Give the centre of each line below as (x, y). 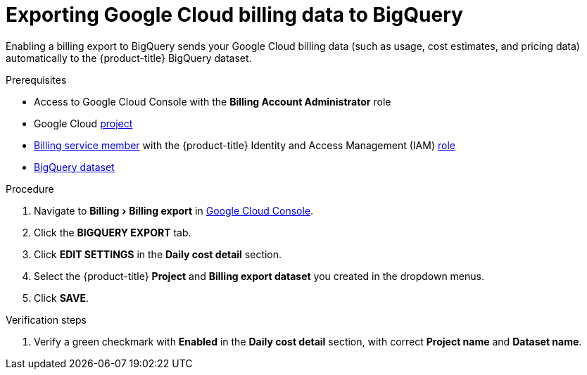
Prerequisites (36, 80)
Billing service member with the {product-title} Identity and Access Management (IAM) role (245, 145)
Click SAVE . (61, 298)
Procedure (30, 189)
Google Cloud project (83, 123)
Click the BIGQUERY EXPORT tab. (113, 232)
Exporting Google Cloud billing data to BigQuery (234, 15)
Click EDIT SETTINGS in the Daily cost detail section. (158, 254)
